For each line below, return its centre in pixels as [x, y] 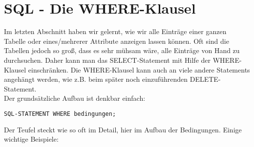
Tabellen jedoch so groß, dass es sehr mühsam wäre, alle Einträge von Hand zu [122, 50]
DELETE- [205, 79]
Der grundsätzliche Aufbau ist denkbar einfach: [75, 98]
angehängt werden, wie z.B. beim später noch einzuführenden [96, 79]
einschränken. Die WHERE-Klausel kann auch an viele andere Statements [139, 69]
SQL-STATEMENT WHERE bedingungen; [60, 114]
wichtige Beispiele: [31, 139]
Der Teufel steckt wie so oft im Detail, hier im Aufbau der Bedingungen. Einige [123, 129]
